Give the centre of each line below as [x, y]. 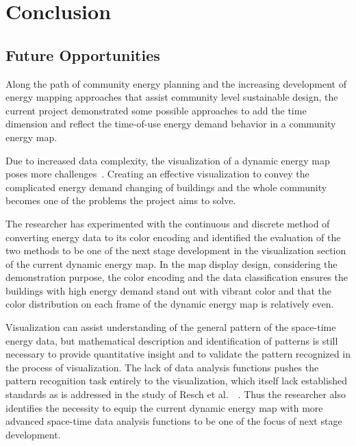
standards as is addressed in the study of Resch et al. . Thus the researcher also [176, 394]
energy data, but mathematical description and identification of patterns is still [172, 340]
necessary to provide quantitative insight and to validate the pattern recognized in [178, 354]
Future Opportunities [83, 54]
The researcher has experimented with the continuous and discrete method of [168, 223]
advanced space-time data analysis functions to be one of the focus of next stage [174, 421]
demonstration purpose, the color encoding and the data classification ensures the [177, 277]
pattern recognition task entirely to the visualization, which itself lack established [177, 381]
